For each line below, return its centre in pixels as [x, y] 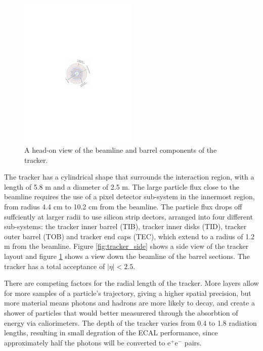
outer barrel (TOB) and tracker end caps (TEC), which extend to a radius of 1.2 [129, 236]
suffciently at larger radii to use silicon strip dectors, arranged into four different [128, 216]
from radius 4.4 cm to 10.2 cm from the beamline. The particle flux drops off [123, 206]
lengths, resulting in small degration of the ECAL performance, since [111, 333]
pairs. [193, 342]
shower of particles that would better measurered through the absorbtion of [121, 312]
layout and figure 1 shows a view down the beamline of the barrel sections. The [127, 256]
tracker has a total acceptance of [55, 266]
